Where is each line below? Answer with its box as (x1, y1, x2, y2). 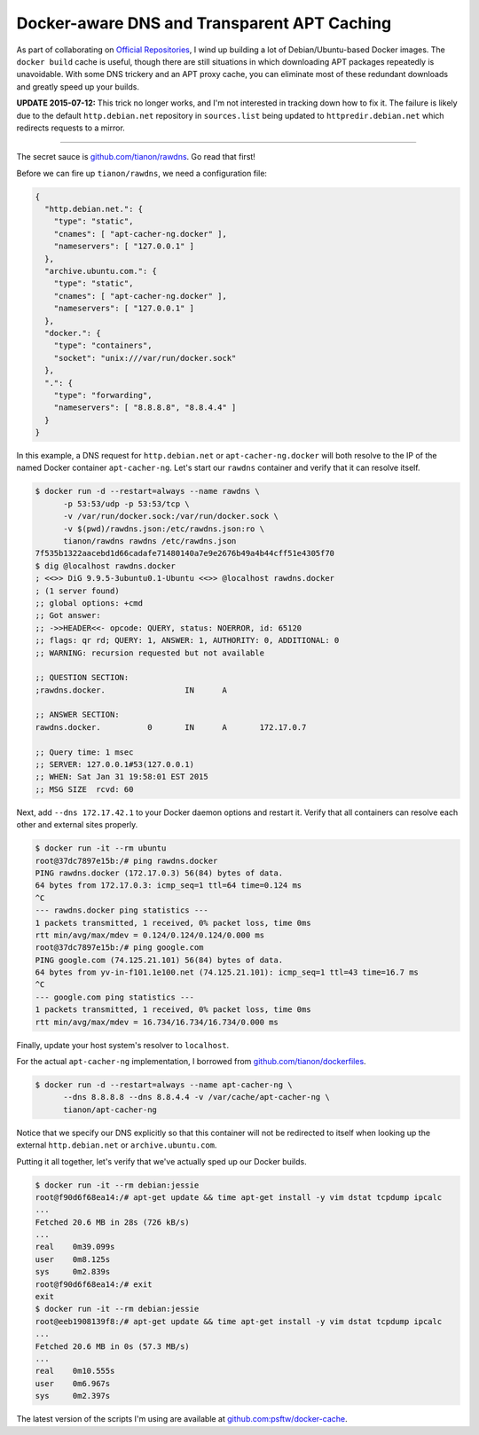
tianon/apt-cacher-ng (63, 1104, 157, 1115)
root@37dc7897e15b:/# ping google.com (35, 943, 204, 953)
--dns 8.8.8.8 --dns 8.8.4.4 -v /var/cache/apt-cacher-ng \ (63, 1092, 330, 1102)
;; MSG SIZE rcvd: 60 (35, 784, 134, 794)
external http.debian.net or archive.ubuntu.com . (16, 1140, 217, 1150)
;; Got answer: (35, 610, 101, 621)
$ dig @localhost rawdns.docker (35, 561, 177, 571)
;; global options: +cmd (35, 598, 144, 608)
